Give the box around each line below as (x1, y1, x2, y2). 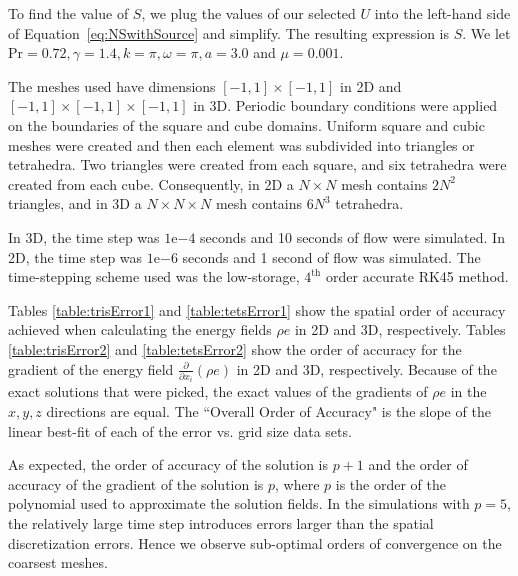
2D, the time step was (8, 246, 143, 267)
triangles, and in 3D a (8, 193, 142, 214)
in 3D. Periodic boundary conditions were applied (193, 95, 498, 116)
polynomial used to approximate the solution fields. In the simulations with (8, 493, 470, 514)
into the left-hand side (374, 3, 511, 23)
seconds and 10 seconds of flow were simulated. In (200, 226, 505, 247)
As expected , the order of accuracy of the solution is (8, 454, 329, 475)
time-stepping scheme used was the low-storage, (8, 266, 300, 287)
